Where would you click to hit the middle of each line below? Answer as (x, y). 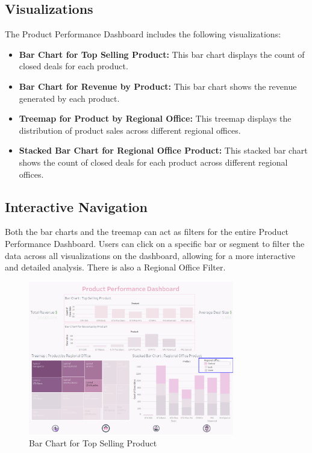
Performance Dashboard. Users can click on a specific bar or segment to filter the (155, 243)
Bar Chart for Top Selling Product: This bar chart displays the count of (162, 54)
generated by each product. (69, 98)
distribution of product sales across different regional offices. (130, 130)
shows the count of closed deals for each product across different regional (153, 162)
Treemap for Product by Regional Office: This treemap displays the (155, 118)
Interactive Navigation (76, 206)
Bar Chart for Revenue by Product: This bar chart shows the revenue (158, 86)
